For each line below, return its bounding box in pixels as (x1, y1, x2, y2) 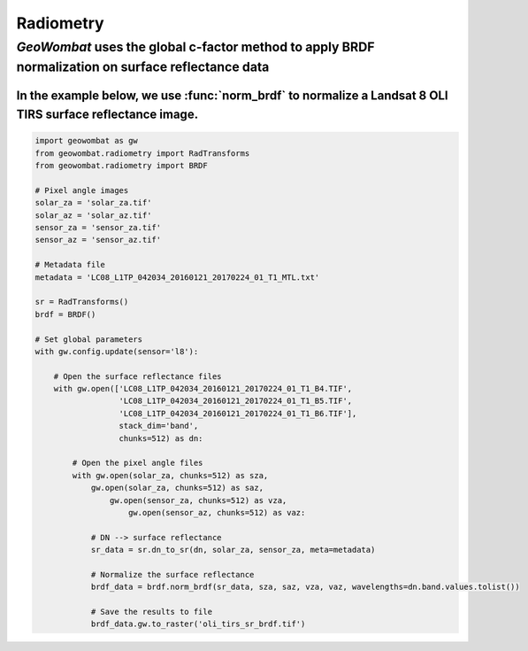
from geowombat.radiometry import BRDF (34, 160, 208, 171)
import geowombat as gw (34, 136, 139, 146)
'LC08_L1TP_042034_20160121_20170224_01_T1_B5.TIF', (119, 396, 353, 407)
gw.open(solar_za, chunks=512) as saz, (90, 483, 264, 493)
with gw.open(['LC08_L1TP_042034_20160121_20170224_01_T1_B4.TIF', (53, 384, 353, 394)
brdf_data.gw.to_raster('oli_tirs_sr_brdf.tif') (90, 619, 306, 629)
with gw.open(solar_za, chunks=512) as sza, (72, 470, 269, 480)
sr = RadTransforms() (34, 297, 129, 307)
